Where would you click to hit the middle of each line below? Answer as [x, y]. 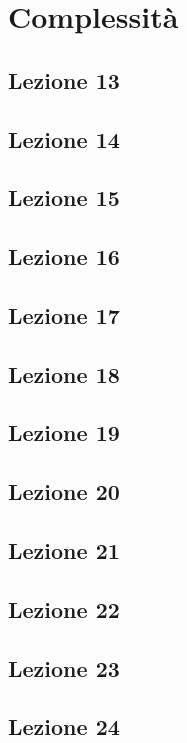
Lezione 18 [64, 373]
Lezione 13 [64, 79]
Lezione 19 [64, 432]
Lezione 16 [64, 256]
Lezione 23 [64, 667]
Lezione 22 [64, 608]
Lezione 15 [64, 197]
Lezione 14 [64, 138]
